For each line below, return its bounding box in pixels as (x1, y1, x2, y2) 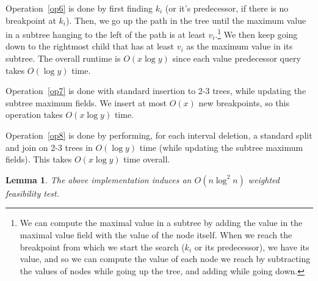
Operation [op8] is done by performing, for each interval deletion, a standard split (5, 129, 313, 141)
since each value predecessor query (172, 52, 301, 65)
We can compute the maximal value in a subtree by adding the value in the (20, 216, 303, 229)
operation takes (5, 108, 63, 121)
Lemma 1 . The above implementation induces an (5, 173, 192, 186)
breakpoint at (5, 13, 56, 26)
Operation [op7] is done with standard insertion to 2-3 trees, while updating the (5, 84, 306, 97)
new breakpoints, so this (198, 96, 289, 109)
